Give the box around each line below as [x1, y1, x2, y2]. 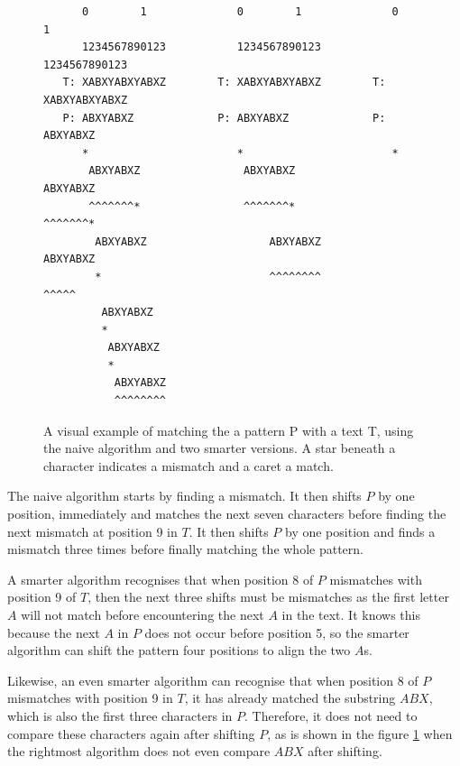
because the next [7, 623, 100, 641]
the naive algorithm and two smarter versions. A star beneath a [43, 438, 396, 457]
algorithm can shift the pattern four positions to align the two [7, 641, 351, 660]
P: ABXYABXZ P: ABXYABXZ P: [62, 111, 386, 125]
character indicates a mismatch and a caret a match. [43, 456, 334, 475]
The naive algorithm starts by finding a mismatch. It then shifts [7, 486, 362, 505]
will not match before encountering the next [21, 605, 264, 623]
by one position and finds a [285, 521, 436, 540]
